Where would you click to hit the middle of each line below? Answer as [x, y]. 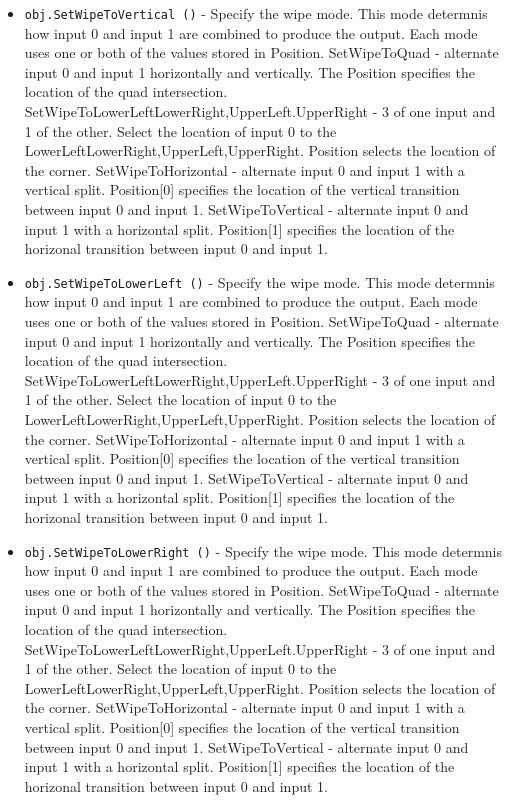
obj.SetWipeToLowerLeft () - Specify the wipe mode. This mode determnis [259, 281]
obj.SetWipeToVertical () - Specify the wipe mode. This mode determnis [256, 13]
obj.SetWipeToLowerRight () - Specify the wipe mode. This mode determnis [263, 550]
